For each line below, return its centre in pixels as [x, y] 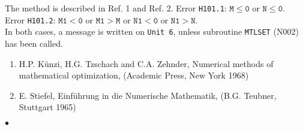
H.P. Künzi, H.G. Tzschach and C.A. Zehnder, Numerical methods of [146, 63]
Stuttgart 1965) [47, 107]
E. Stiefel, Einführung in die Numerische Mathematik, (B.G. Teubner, [148, 95]
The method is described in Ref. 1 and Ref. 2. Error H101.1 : [116, 8]
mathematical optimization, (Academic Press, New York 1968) [134, 75]
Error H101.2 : [30, 19]
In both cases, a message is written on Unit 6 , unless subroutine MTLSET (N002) [152, 31]
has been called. [34, 43]
